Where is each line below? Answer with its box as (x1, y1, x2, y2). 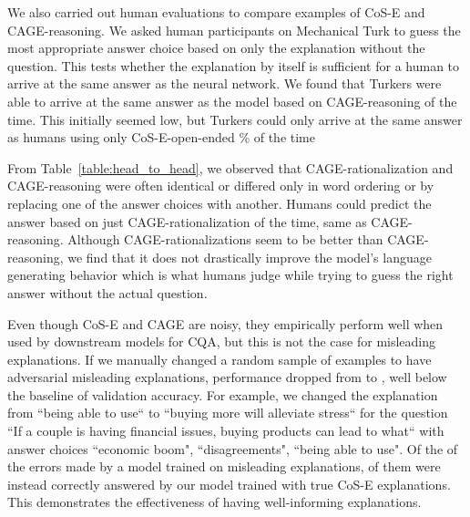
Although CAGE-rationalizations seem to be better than (67, 230, 383, 249)
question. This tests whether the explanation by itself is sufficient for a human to (7, 56, 460, 75)
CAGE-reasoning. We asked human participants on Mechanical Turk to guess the (7, 20, 461, 39)
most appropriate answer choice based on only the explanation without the (7, 38, 425, 57)
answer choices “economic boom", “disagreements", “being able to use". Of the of (7, 439, 458, 458)
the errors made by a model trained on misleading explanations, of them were (7, 457, 441, 476)
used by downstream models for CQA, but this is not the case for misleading (7, 332, 436, 351)
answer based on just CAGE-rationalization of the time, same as (7, 212, 367, 231)
